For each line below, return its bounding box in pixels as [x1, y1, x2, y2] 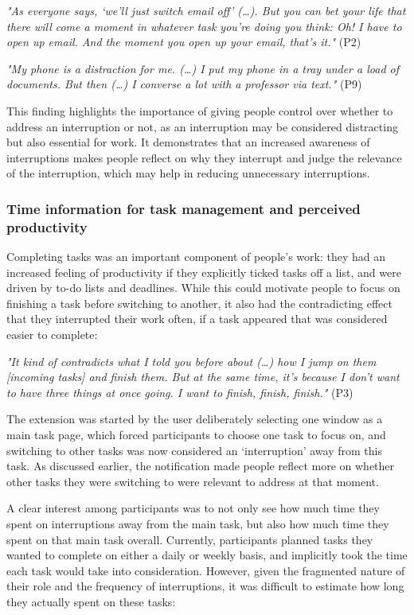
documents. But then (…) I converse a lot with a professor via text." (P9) [6, 76, 362, 92]
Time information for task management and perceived [6, 198, 361, 218]
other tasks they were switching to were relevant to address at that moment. [6, 473, 379, 489]
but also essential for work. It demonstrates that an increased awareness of [6, 134, 370, 150]
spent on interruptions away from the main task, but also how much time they [6, 515, 389, 531]
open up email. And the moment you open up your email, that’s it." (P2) [6, 33, 361, 50]
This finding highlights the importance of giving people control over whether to [6, 102, 393, 119]
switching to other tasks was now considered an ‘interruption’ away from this [6, 442, 382, 458]
